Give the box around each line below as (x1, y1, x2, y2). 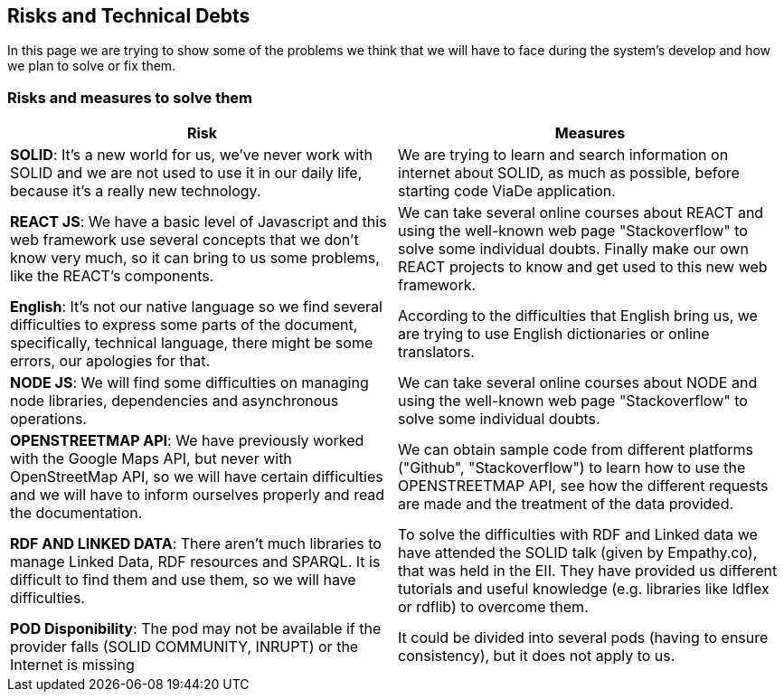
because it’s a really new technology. (10, 182, 261, 201)
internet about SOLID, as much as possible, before (398, 164, 740, 183)
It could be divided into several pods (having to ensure (398, 628, 769, 647)
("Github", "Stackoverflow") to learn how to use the (398, 458, 746, 477)
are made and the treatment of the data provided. (398, 495, 734, 514)
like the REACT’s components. (10, 267, 214, 286)
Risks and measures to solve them (7, 88, 253, 107)
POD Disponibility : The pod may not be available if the (10, 619, 382, 638)
